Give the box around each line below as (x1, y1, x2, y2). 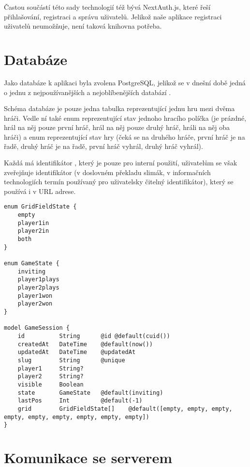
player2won (17, 300, 53, 307)
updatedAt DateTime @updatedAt (17, 349, 136, 356)
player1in (17, 219, 49, 226)
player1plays (17, 276, 59, 283)
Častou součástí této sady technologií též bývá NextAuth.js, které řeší (4, 2, 211, 12)
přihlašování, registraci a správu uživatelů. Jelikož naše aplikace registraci (4, 11, 222, 21)
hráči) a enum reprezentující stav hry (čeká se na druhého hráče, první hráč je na (4, 131, 245, 142)
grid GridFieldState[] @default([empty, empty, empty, (17, 405, 233, 412)
